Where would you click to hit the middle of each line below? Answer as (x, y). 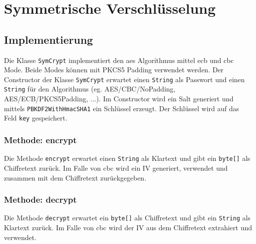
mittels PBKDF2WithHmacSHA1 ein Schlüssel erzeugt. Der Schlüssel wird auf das (122, 108)
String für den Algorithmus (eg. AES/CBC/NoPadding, (90, 89)
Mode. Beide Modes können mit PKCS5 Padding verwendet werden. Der (114, 70)
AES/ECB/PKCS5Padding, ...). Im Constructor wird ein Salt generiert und (119, 99)
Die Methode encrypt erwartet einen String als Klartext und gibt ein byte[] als (127, 158)
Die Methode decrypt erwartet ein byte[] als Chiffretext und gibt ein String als (127, 218)
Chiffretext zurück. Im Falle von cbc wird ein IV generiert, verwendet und (116, 168)
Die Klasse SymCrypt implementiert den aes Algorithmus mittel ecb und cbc (119, 60)
